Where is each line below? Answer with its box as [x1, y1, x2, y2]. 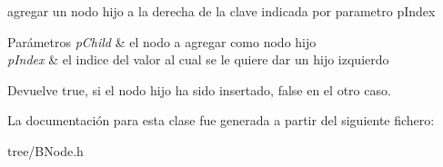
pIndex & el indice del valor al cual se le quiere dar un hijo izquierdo [7, 50, 389, 69]
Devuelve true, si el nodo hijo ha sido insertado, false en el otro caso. [7, 80, 391, 99]
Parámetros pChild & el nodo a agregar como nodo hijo [7, 32, 317, 51]
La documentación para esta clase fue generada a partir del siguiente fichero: [7, 111, 435, 130]
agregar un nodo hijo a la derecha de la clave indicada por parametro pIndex [7, 2, 436, 20]
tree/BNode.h [7, 141, 84, 160]
